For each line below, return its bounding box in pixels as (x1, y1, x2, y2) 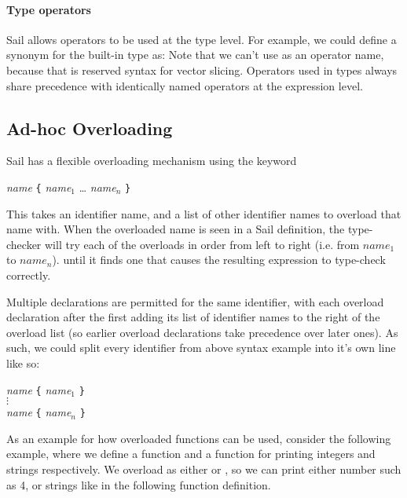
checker (6, 236, 42, 252)
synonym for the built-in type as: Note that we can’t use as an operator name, (6, 46, 384, 63)
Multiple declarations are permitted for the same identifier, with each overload (6, 293, 384, 309)
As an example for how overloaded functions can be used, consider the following (6, 430, 391, 446)
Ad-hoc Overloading (6, 115, 173, 140)
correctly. (6, 267, 51, 283)
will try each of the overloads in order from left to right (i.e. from (45, 236, 360, 252)
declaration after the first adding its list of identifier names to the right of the (6, 309, 380, 325)
